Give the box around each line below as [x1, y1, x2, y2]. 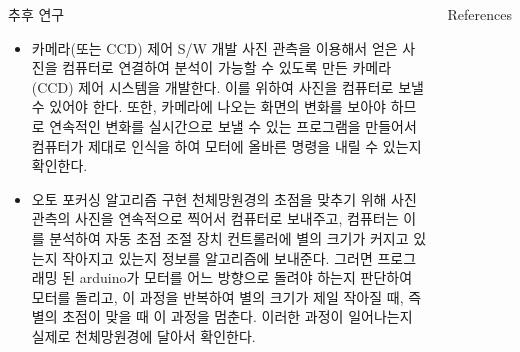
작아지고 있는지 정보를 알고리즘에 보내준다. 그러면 [62, 247, 373, 268]
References [447, 4, 512, 24]
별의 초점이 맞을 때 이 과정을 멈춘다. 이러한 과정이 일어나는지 [31, 306, 413, 327]
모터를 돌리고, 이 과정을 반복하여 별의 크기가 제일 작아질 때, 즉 [31, 286, 422, 307]
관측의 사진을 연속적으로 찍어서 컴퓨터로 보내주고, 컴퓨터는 [31, 208, 399, 229]
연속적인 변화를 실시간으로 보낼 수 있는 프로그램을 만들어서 [49, 115, 417, 136]
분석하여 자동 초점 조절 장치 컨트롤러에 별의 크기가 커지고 [49, 227, 409, 248]
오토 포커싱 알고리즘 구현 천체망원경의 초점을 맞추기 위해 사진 [31, 188, 417, 209]
